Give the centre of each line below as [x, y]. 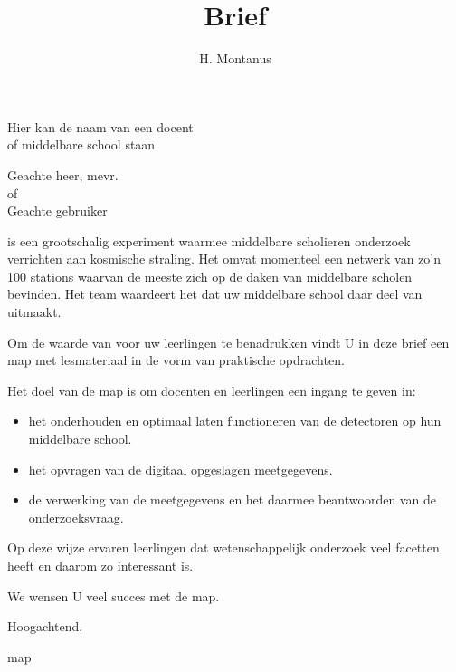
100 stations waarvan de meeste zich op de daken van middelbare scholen [210, 276]
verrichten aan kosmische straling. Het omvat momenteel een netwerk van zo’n [224, 259]
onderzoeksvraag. [76, 517]
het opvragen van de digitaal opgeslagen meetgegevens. [180, 469]
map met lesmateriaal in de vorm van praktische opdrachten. [176, 360]
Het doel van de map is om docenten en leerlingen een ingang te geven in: [212, 390]
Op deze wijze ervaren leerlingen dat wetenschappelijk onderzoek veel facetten [223, 547]
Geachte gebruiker [57, 211]
